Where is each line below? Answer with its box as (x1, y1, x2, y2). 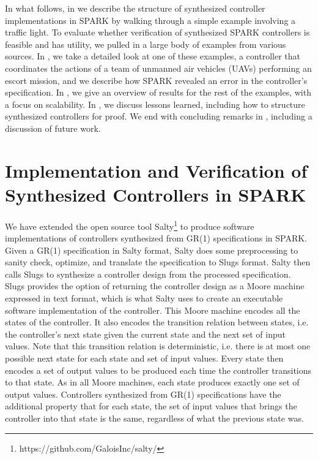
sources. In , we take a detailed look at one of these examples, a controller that (5, 50, 300, 63)
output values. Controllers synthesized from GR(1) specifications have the (5, 387, 281, 400)
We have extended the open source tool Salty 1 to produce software (5, 218, 254, 232)
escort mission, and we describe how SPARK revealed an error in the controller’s (5, 74, 308, 86)
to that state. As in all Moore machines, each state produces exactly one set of (5, 376, 300, 389)
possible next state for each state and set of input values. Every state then (5, 352, 284, 365)
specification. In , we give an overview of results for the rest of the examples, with (5, 86, 311, 99)
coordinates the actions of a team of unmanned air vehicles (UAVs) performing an (5, 61, 312, 74)
